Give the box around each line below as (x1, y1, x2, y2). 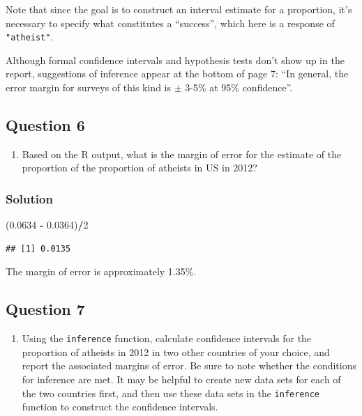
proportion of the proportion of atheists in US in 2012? (22, 160, 257, 175)
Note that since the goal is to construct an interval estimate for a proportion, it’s (6, 2, 352, 16)
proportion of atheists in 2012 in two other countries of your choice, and (22, 344, 330, 359)
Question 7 (6, 298, 85, 320)
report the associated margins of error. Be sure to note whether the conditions (22, 358, 357, 373)
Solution (6, 190, 53, 207)
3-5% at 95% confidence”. (185, 80, 293, 95)
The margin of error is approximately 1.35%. (6, 264, 197, 279)
